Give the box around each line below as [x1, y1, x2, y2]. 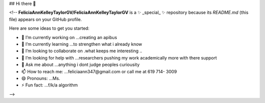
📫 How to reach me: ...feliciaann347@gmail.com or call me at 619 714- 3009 [21, 68, 177, 74]
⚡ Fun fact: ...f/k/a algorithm [21, 82, 78, 88]
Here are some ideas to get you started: [9, 25, 90, 31]
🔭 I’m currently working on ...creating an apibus [21, 34, 117, 40]
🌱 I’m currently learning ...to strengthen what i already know [21, 41, 142, 47]
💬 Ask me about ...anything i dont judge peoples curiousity [21, 62, 140, 68]
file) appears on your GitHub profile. [9, 16, 82, 22]
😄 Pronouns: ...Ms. [21, 75, 60, 81]
